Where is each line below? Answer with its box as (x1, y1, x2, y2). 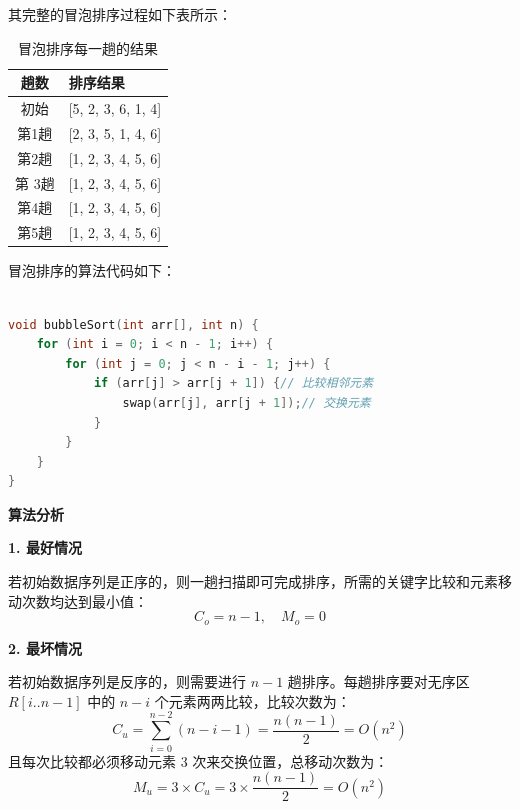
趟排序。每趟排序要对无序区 (287, 671, 470, 692)
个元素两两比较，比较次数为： (154, 690, 351, 711)
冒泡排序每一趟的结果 (18, 37, 159, 58)
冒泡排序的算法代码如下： (8, 260, 176, 281)
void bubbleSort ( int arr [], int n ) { (8, 317, 259, 332)
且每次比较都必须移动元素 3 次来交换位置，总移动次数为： (8, 750, 389, 771)
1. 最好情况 (8, 537, 82, 558)
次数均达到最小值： (21, 590, 148, 611)
